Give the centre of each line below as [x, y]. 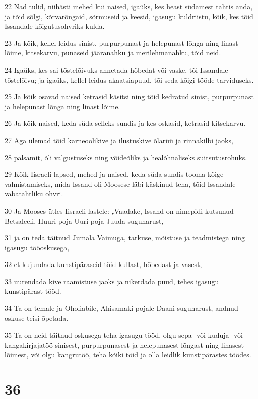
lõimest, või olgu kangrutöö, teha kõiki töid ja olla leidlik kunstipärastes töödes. [128, 354]
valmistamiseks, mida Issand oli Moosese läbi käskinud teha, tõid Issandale [120, 184]
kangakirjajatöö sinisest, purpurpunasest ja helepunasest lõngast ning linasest [124, 344]
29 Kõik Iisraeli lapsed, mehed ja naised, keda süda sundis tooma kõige [114, 174]
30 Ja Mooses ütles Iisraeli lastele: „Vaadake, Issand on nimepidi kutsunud [119, 210]
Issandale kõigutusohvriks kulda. [55, 26]
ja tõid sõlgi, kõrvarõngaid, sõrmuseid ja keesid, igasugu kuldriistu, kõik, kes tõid [129, 16]
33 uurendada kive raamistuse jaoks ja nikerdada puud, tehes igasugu [112, 281]
